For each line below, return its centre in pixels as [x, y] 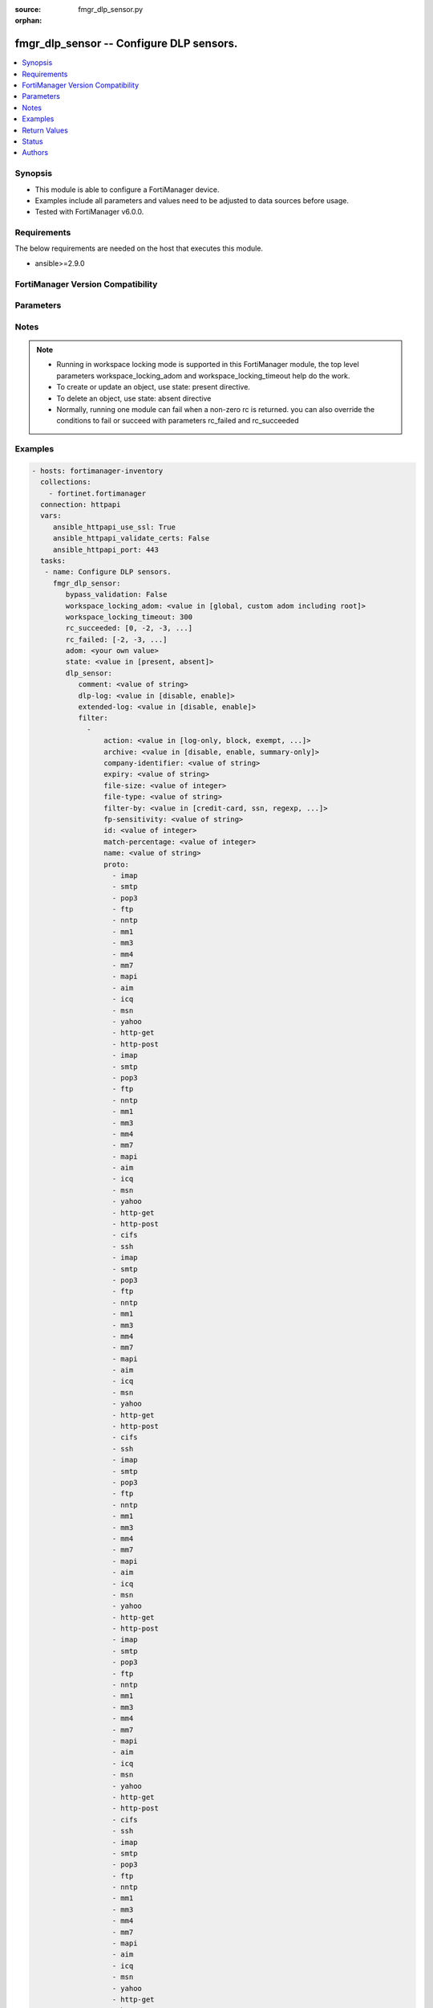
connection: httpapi [81, 505]
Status [32, 141]
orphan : [28, 21]
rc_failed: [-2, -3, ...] [116, 639]
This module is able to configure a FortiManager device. [127, 190]
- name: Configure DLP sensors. [108, 572]
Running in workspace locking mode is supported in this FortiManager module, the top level [208, 365]
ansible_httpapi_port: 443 [106, 549]
